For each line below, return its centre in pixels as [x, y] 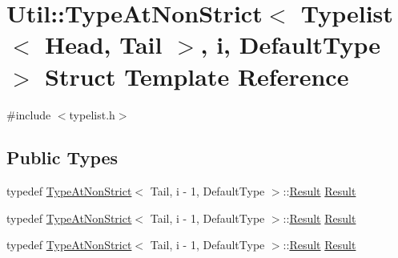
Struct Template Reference [197, 76]
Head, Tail [104, 44]
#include [29, 114]
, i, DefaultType [291, 44]
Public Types [62, 157]
